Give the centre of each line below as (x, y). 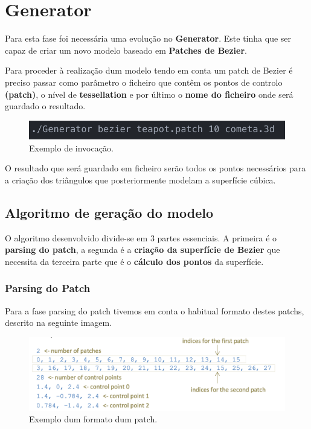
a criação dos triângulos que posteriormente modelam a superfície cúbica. (140, 180)
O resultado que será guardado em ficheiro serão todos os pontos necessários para (155, 168)
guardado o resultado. (45, 106)
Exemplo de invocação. (71, 148)
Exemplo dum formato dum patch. (93, 419)
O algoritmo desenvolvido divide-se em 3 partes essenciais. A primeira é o (141, 237)
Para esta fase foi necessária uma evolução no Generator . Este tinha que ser (148, 38)
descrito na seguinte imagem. (59, 323)
